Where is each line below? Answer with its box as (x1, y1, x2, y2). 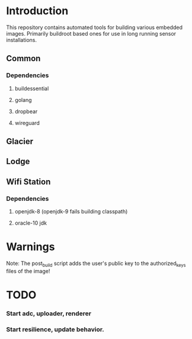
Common (6, 53, 41, 63)
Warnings (6, 240, 55, 254)
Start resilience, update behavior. (6, 325, 105, 333)
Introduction (6, 4, 69, 18)
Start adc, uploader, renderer (6, 309, 92, 318)
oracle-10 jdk (14, 219, 47, 226)
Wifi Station (6, 177, 51, 187)
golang (14, 96, 32, 103)
